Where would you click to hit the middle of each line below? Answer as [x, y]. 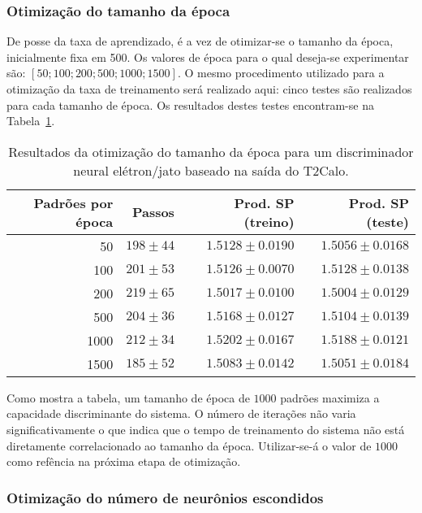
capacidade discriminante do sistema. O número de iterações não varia [181, 413]
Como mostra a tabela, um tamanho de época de [128, 397]
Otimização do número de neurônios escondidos [165, 497]
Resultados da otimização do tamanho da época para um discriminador [211, 151]
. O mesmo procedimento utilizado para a [281, 73]
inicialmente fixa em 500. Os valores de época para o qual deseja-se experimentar [208, 57]
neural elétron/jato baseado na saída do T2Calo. [211, 170]
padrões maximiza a [330, 397]
